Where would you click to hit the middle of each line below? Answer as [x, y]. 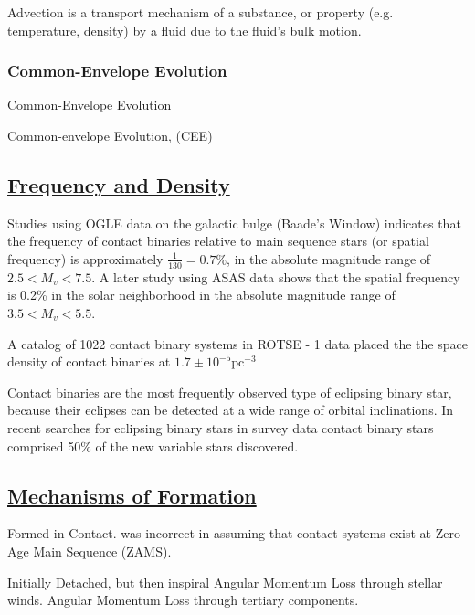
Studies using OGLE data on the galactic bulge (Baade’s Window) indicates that [234, 223]
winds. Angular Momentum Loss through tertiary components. [183, 600]
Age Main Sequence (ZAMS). [90, 551]
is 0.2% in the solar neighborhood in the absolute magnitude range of [201, 295]
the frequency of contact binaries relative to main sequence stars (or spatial [218, 241]
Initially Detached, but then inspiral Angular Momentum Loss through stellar [225, 582]
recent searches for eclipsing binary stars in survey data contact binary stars [221, 427]
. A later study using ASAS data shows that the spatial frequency [276, 276]
